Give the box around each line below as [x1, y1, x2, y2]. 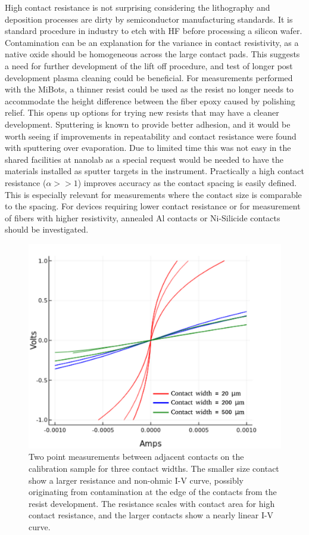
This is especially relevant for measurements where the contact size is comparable [5, 188, 302, 200]
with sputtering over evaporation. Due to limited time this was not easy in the [5, 141, 291, 154]
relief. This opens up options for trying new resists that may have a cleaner [5, 106, 279, 119]
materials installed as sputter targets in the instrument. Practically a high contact [5, 165, 304, 177]
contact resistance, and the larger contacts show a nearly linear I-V [29, 509, 274, 521]
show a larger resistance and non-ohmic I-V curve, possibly [29, 474, 244, 486]
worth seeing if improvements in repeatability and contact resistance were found [5, 129, 296, 142]
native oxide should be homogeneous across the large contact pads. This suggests [5, 48, 300, 60]
